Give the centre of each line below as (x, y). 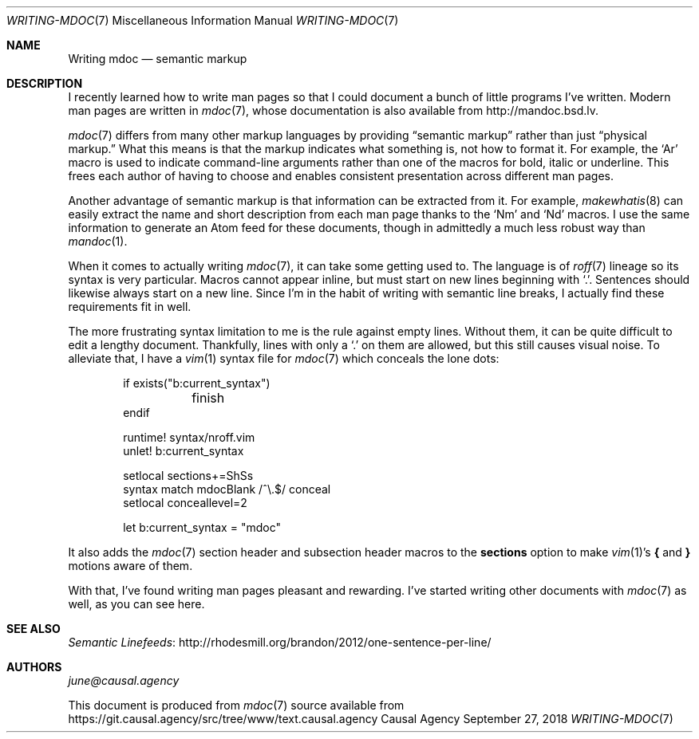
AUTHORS (34, 667)
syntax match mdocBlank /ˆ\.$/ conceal (227, 489)
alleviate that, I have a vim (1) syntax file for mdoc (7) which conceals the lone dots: (284, 358)
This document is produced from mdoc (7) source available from (236, 705)
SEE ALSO (34, 629)
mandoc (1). (98, 241)
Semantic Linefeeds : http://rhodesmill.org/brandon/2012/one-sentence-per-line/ (280, 642)
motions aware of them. (130, 566)
